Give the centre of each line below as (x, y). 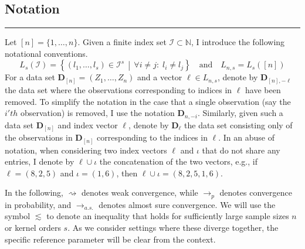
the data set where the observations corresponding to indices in (118, 89)
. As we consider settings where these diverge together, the (173, 227)
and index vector (88, 125)
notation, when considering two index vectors (86, 150)
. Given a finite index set (122, 42)
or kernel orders (33, 227)
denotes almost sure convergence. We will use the (187, 204)
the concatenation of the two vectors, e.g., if (178, 161)
